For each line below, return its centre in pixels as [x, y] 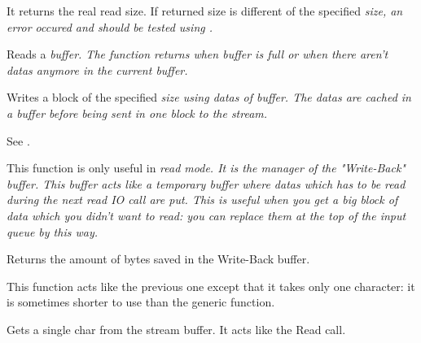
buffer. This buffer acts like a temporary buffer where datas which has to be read [206, 183]
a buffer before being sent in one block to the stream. [137, 113]
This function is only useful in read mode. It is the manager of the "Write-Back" [206, 168]
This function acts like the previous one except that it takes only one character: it [211, 286]
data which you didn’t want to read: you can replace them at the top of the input [206, 215]
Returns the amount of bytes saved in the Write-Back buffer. [158, 259]
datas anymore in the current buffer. [97, 69]
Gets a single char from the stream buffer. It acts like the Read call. [176, 329]
